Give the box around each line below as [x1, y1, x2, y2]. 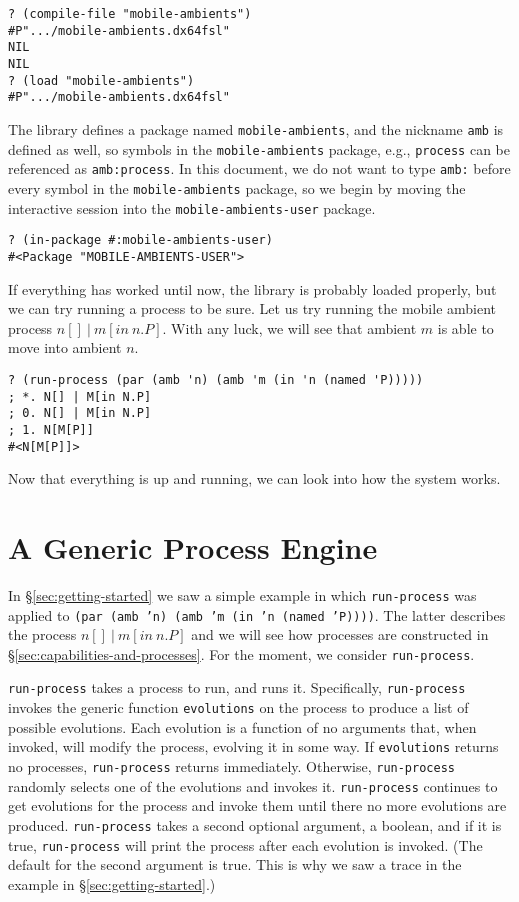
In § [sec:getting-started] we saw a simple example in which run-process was [8, 584, 477, 605]
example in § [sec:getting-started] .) [8, 873, 216, 894]
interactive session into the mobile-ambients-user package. [8, 197, 376, 218]
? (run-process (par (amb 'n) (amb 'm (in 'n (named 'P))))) [8, 372, 424, 387]
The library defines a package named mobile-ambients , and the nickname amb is [8, 118, 504, 139]
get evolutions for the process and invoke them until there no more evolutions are [8, 795, 507, 816]
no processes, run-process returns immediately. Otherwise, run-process [8, 756, 455, 777]
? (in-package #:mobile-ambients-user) [8, 233, 273, 248]
